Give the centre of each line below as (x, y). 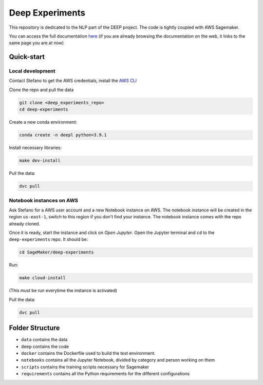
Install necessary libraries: (35, 148)
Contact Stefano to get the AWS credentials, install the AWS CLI (73, 81)
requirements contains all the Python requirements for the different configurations (105, 374)
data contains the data (44, 340)
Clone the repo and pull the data (41, 90)
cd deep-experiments (44, 109)
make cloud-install (42, 278)
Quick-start (27, 57)
